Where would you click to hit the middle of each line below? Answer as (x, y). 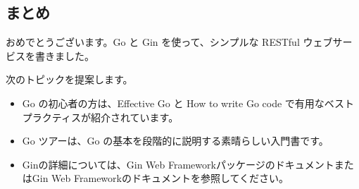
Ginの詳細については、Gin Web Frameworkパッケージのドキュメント (178, 164)
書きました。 (64, 55)
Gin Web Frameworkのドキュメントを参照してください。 (160, 178)
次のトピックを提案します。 (69, 79)
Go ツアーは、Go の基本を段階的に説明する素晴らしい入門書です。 (175, 141)
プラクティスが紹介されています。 (100, 117)
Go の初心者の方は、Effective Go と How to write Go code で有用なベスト (188, 103)
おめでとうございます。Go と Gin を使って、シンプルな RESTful (153, 42)
